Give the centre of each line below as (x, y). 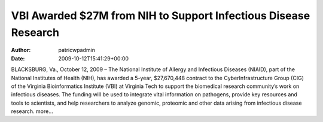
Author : (21, 50)
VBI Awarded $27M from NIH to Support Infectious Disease (161, 16)
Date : (18, 58)
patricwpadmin (77, 50)
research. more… (32, 111)
